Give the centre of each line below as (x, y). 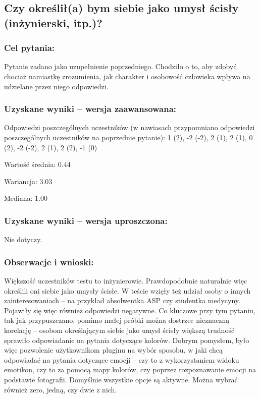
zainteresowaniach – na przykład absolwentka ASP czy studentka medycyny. (122, 300)
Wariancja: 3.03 (28, 181)
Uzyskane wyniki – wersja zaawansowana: (90, 109)
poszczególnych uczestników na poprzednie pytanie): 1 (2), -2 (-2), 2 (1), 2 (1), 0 (128, 137)
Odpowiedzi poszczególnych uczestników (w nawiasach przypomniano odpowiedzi (129, 127)
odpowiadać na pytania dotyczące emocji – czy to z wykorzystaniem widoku (122, 359)
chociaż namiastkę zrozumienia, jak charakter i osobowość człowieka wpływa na (127, 76)
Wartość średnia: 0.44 (37, 164)
